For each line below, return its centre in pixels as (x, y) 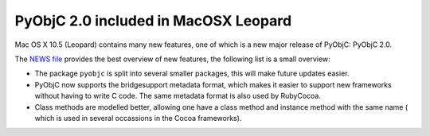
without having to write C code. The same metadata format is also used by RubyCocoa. (178, 96)
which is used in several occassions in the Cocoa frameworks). (138, 118)
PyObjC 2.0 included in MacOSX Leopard (153, 21)
